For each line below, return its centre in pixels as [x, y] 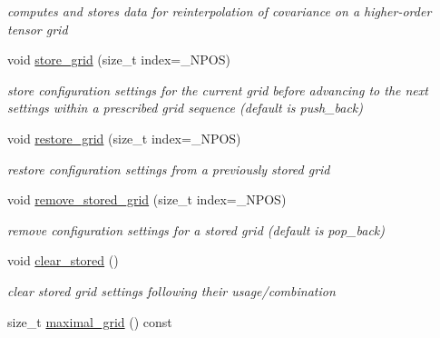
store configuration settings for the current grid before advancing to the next [218, 89]
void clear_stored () [63, 260]
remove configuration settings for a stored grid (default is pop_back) [196, 229]
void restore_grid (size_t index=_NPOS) [124, 138]
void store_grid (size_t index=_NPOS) [119, 60]
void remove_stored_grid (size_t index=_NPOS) [147, 199]
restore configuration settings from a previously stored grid [169, 169]
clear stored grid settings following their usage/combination [171, 290]
